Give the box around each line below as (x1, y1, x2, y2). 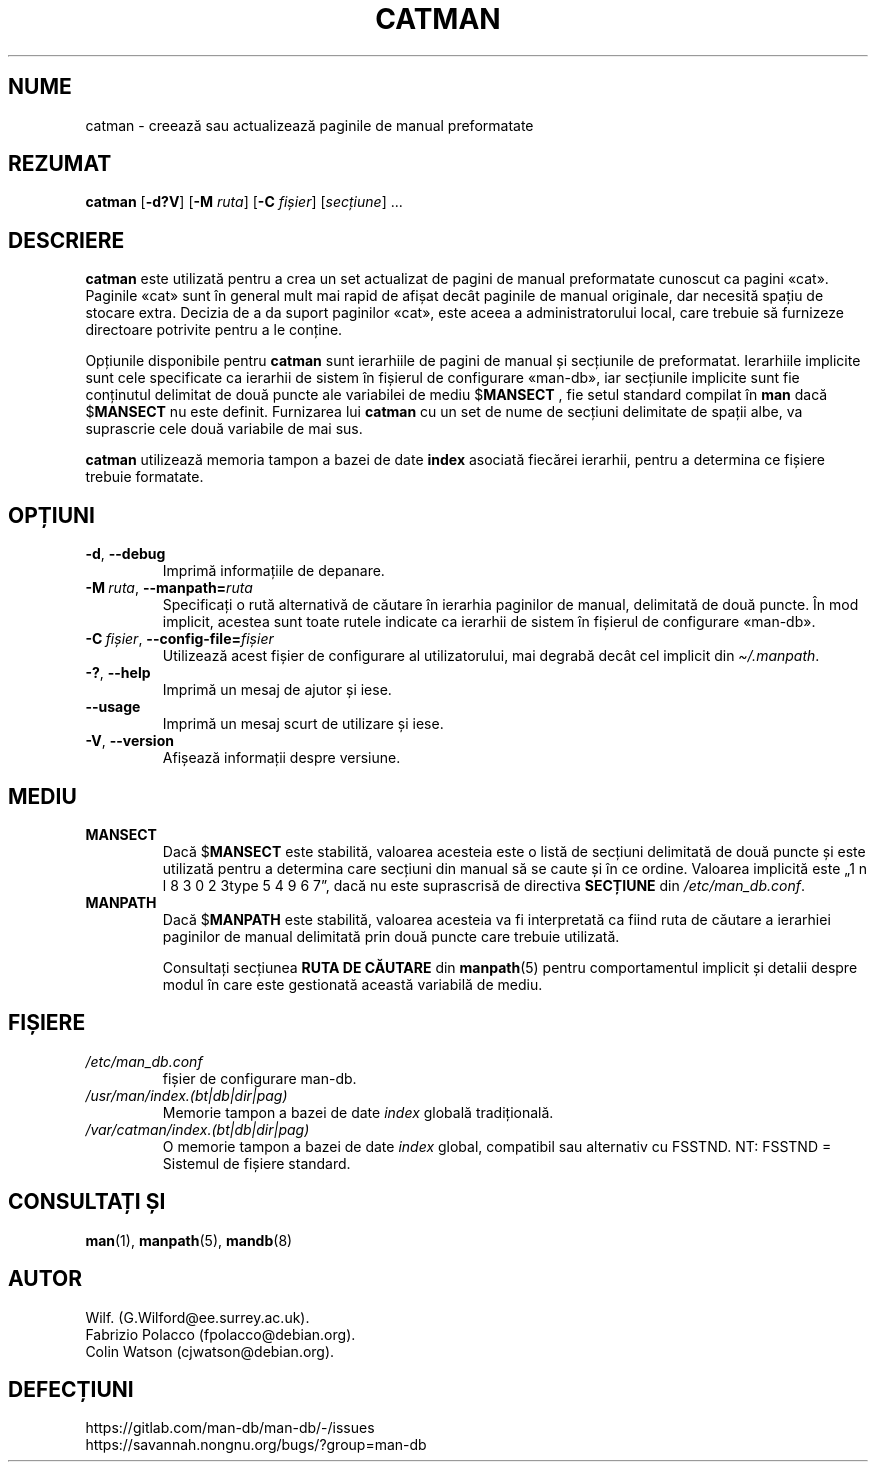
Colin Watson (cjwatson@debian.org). (85, 1342, 335, 1360)
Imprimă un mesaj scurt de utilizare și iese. (162, 715, 444, 733)
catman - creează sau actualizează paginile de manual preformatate (85, 116, 534, 134)
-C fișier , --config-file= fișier (85, 630, 274, 648)
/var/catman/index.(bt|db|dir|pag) (85, 1120, 310, 1138)
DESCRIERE (8, 227, 125, 253)
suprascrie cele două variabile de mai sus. (85, 420, 363, 438)
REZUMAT (8, 151, 112, 177)
